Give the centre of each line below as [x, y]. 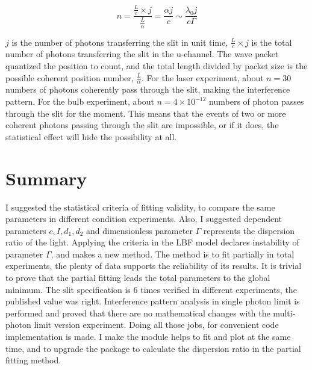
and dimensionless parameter [139, 230]
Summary [46, 178]
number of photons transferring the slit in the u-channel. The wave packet [142, 54]
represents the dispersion [249, 230]
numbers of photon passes [257, 101]
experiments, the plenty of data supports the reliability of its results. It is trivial [154, 266]
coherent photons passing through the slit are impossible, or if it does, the [142, 125]
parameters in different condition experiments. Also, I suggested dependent [144, 219]
